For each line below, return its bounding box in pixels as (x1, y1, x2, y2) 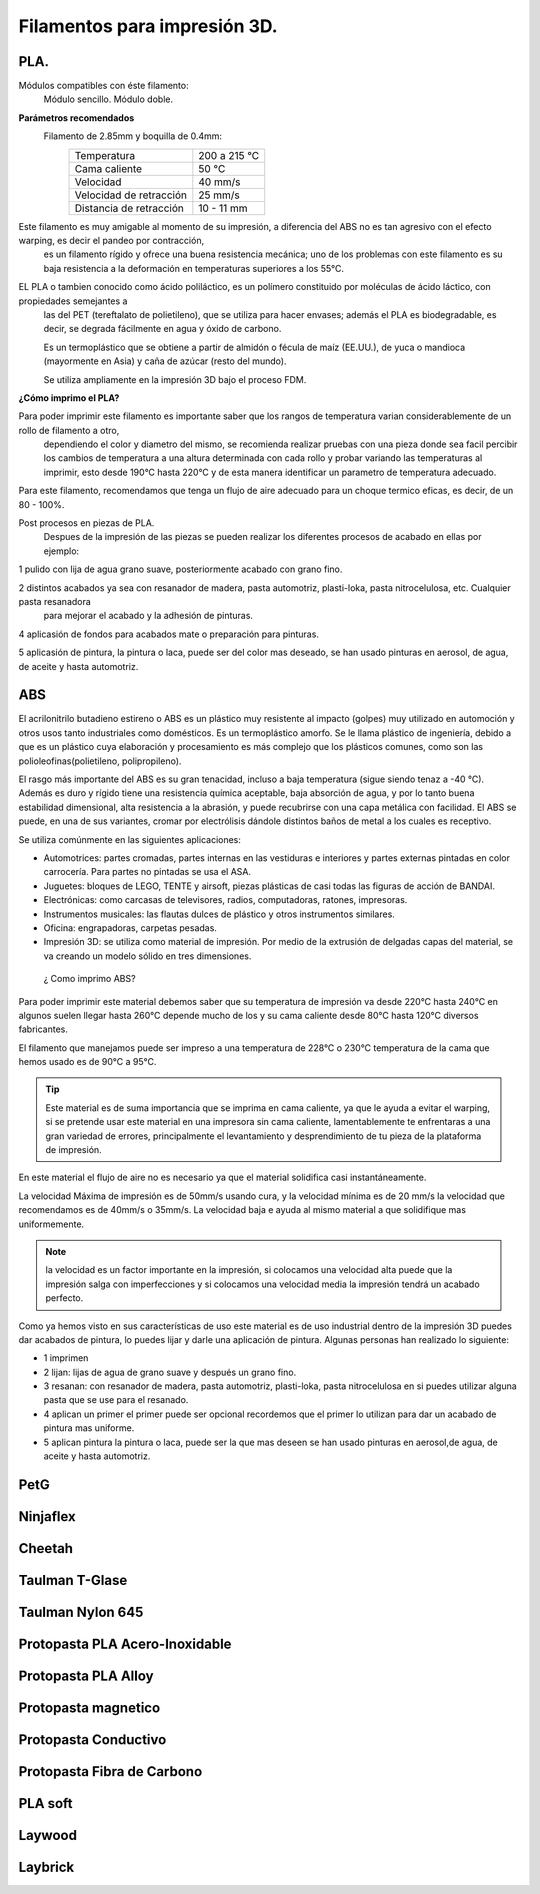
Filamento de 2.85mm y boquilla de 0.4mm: (43, 130, 223, 142)
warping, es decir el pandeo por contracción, (18, 235, 205, 247)
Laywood (18, 1827, 77, 1844)
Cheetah (18, 1540, 74, 1557)
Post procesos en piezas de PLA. (18, 517, 155, 529)
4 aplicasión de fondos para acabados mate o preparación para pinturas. (18, 628, 320, 640)
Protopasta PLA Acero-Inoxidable (18, 1635, 232, 1652)
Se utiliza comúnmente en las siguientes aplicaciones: (18, 833, 242, 845)
